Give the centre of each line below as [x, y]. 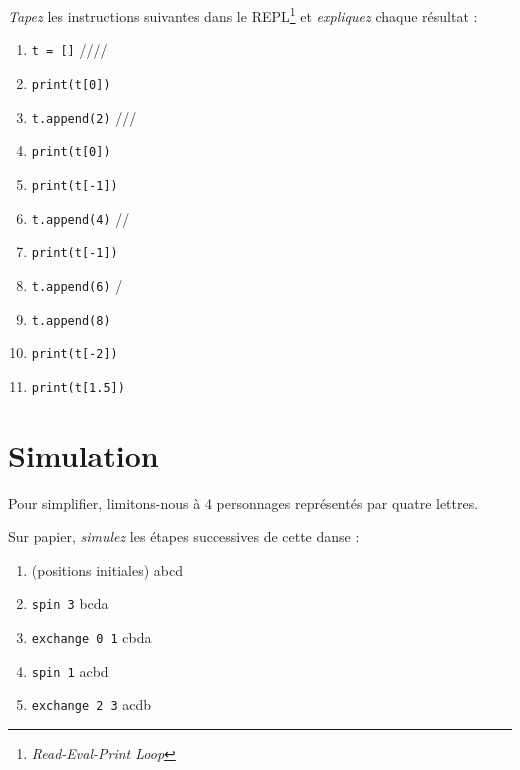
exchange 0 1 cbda [91, 637]
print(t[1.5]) [78, 387]
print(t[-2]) [74, 354]
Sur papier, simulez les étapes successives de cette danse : [184, 536]
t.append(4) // [80, 217]
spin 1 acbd [70, 670]
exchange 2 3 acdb [91, 704]
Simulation [83, 454]
